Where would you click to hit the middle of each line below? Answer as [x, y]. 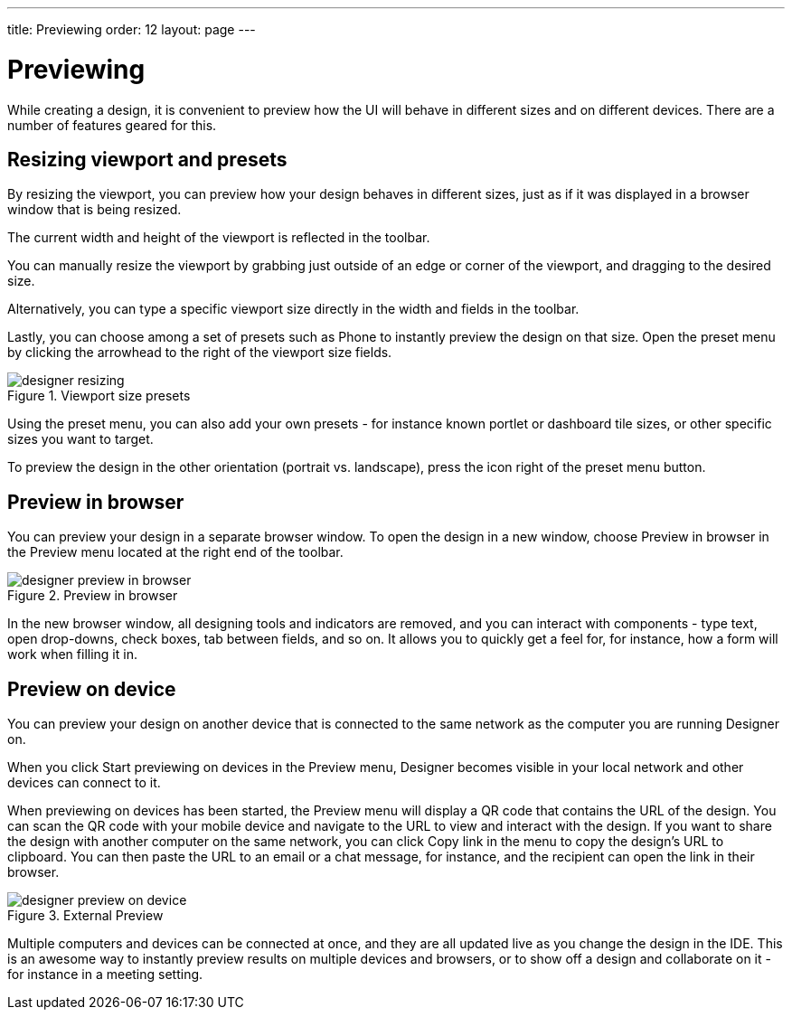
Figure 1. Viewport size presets [99, 396]
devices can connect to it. [84, 783]
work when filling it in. [72, 654]
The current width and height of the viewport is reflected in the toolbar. [219, 238]
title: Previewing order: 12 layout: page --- [132, 29]
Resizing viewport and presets [147, 159]
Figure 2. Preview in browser [93, 596]
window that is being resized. [94, 210]
